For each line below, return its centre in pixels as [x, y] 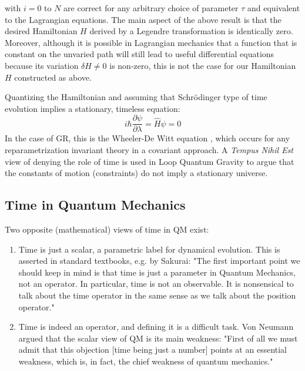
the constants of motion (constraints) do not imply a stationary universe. [136, 173]
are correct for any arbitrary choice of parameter [151, 8]
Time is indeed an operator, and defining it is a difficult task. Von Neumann [156, 327]
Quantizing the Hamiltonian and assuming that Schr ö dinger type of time [136, 97]
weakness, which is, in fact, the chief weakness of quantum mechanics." [146, 361]
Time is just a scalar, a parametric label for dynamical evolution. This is [149, 249]
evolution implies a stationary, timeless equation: [93, 108]
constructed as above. [53, 77]
